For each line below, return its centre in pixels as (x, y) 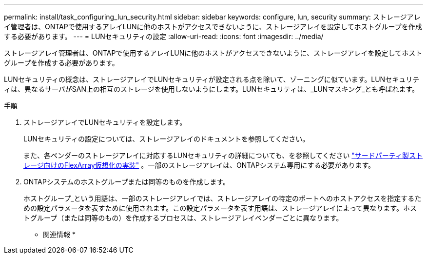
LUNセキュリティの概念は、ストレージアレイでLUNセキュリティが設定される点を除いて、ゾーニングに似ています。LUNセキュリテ (212, 79)
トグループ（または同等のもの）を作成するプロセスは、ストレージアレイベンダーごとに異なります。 (183, 218)
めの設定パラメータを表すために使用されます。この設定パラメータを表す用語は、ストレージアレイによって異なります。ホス (220, 208)
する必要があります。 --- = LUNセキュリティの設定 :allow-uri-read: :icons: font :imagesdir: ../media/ (164, 36)
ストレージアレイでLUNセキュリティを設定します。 (105, 122)
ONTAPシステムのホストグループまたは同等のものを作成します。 (127, 182)
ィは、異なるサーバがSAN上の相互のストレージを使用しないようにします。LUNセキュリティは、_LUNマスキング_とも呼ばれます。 (211, 89)
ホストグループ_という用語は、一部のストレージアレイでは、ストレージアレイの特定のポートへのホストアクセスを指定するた (223, 198)
